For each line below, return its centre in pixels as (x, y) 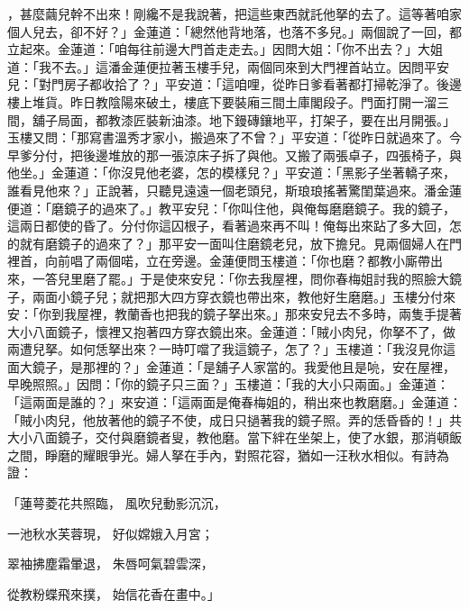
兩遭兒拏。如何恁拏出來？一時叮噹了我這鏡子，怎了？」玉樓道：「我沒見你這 (231, 349)
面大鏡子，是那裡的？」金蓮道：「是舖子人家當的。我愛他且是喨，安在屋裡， (231, 366)
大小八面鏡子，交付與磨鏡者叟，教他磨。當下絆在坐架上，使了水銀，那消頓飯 (234, 437)
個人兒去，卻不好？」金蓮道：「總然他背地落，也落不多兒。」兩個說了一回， (228, 31)
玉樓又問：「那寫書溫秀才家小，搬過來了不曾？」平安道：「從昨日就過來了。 (228, 137)
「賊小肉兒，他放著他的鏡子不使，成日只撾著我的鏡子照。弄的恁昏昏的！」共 (234, 419)
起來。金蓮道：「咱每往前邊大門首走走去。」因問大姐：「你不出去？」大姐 (231, 49)
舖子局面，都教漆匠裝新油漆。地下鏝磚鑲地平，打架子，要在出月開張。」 (244, 119)
